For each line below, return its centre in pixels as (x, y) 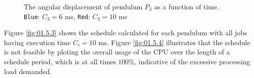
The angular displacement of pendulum (83, 6)
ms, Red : (78, 16)
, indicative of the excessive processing (192, 62)
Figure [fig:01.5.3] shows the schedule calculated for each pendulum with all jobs (126, 33)
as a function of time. (187, 6)
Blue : (32, 16)
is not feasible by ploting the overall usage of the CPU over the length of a (117, 52)
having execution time (37, 42)
